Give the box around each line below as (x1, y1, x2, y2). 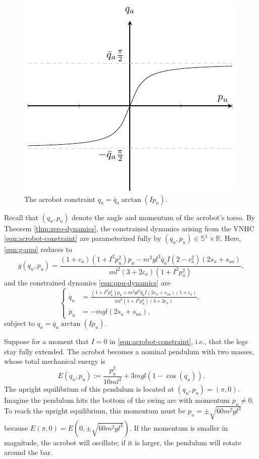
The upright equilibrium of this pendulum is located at (4, 384, 174, 394)
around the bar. (4, 447, 53, 457)
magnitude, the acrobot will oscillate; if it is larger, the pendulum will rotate (4, 437, 241, 447)
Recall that (4, 212, 38, 222)
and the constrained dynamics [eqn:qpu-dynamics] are (4, 277, 171, 287)
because (4, 422, 28, 433)
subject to (4, 318, 35, 328)
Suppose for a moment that (4, 336, 89, 347)
